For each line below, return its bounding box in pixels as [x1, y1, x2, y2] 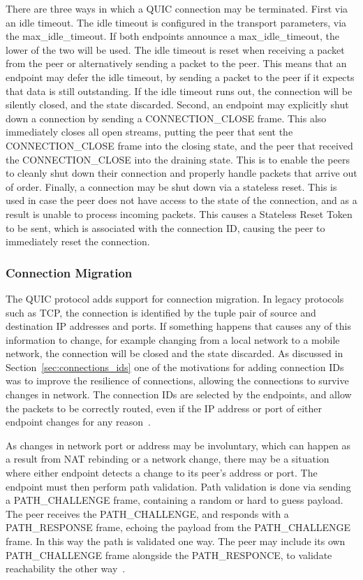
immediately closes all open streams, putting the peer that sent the [6, 124, 293, 139]
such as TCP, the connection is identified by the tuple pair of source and [6, 305, 316, 319]
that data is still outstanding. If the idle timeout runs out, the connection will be [6, 83, 353, 98]
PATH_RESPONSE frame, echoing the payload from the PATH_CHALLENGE [6, 520, 351, 535]
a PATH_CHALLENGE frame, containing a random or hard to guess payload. [6, 493, 343, 507]
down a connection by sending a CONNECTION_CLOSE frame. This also [6, 110, 327, 125]
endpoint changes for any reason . [6, 414, 151, 429]
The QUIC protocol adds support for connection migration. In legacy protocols [6, 291, 344, 305]
